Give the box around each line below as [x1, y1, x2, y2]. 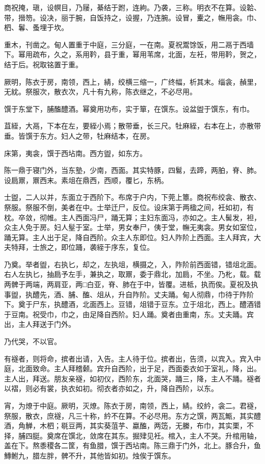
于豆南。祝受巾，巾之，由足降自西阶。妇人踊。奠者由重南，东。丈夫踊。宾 [4, 308, 254, 319]
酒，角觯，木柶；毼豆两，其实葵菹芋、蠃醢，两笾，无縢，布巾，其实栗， [4, 420, 247, 431]
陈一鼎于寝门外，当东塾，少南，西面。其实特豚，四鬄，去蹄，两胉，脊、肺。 [4, 165, 261, 175]
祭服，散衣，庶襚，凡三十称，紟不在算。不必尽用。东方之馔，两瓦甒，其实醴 [4, 410, 261, 421]
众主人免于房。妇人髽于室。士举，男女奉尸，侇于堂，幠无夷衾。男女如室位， [4, 222, 261, 233]
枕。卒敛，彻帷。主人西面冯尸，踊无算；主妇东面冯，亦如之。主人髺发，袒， [4, 212, 261, 222]
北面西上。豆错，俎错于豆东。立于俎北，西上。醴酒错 [82, 299, 261, 310]
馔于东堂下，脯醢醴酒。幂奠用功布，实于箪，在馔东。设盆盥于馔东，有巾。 [4, 103, 254, 114]
